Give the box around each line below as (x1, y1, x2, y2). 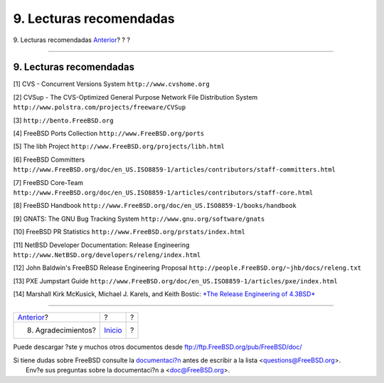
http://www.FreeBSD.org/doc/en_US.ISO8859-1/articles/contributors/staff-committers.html (13, 166, 336, 174)
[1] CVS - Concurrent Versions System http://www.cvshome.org (13, 80, 210, 88)
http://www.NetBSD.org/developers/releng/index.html (13, 251, 201, 259)
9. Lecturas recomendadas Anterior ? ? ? (13, 36, 131, 44)
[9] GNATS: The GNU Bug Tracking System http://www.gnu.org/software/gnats (13, 214, 265, 223)
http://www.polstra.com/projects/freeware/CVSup (13, 103, 186, 112)
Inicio (104, 325, 122, 335)
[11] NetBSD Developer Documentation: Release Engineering (13, 241, 190, 249)
